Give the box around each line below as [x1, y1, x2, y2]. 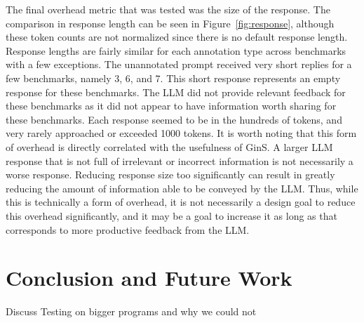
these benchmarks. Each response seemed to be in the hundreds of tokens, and [6, 112, 342, 126]
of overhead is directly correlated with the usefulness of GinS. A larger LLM [6, 139, 333, 154]
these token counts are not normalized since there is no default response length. [6, 29, 348, 44]
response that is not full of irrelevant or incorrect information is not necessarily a [6, 153, 353, 168]
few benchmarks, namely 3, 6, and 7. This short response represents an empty [6, 70, 341, 85]
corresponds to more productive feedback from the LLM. [6, 222, 250, 237]
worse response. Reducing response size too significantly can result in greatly [6, 167, 335, 182]
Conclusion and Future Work [6, 263, 292, 292]
